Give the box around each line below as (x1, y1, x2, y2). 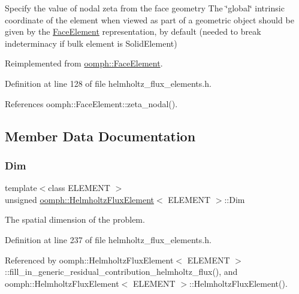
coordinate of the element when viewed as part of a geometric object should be (5, 13, 294, 26)
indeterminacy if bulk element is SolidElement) (5, 37, 177, 49)
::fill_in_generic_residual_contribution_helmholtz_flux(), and (5, 265, 238, 278)
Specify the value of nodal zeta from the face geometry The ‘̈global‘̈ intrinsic (5, 2, 285, 14)
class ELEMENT (48, 181, 110, 194)
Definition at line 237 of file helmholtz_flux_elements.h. (5, 233, 212, 245)
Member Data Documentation (5, 126, 196, 145)
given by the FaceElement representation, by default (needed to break (5, 25, 261, 38)
